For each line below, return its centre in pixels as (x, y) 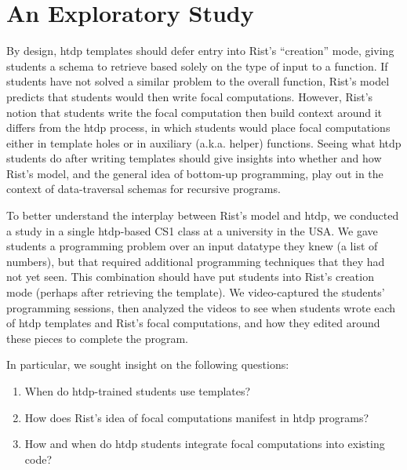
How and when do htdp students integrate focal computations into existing (205, 444)
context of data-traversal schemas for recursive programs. (144, 189)
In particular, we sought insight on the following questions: (148, 364)
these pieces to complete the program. (97, 338)
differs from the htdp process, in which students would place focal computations (198, 128)
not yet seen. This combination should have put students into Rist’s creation (190, 277)
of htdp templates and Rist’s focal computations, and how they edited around (193, 323)
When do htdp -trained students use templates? (138, 391)
